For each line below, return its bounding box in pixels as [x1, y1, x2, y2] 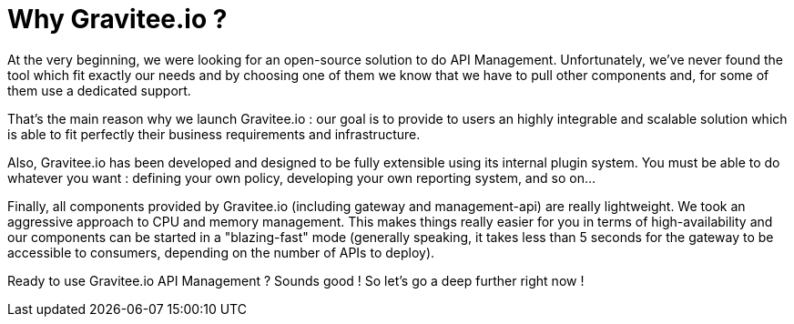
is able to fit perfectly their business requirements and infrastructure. [7, 126, 421, 142]
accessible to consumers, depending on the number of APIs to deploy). [7, 244, 435, 260]
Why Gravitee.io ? [7, 4, 228, 35]
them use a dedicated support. [7, 82, 191, 98]
